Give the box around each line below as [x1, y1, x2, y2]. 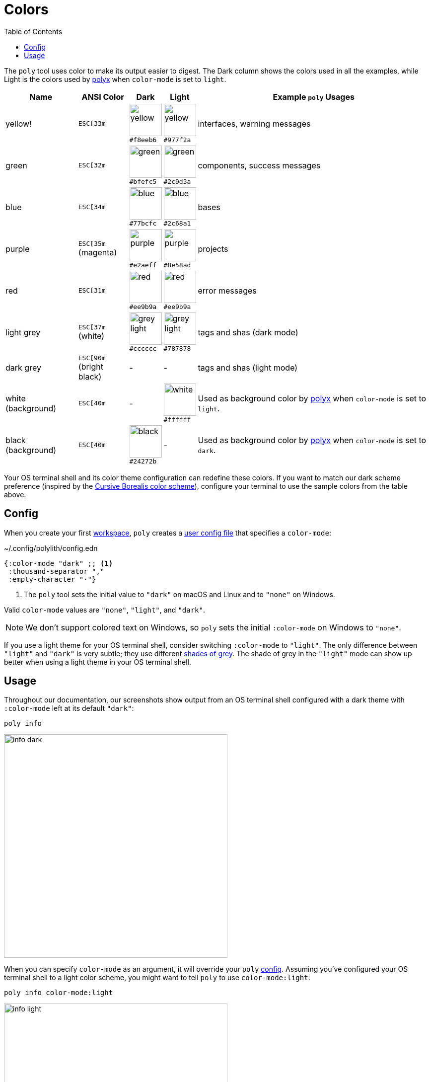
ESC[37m [78, 323, 106, 331]
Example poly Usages [273, 91, 355, 102]
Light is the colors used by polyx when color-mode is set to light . [4, 75, 226, 83]
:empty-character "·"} [8, 575, 96, 583]
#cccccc [129, 344, 157, 352]
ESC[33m [78, 120, 106, 128]
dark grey [5, 363, 41, 373]
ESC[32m [78, 161, 106, 169]
